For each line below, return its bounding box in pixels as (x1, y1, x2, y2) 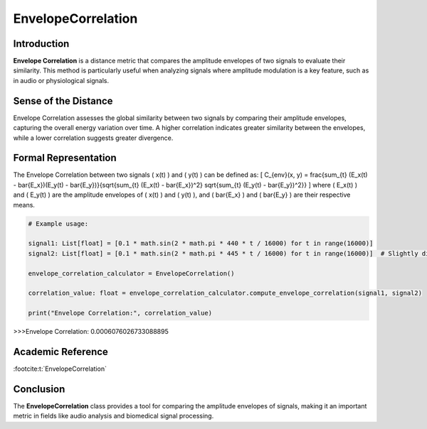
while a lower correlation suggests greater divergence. (13, 134, 174, 142)
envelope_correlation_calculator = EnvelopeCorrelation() (28, 269, 235, 277)
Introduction (13, 38, 70, 50)
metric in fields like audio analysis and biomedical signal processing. (13, 412, 214, 420)
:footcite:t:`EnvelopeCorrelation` (13, 364, 107, 373)
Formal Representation (13, 152, 117, 164)
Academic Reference (13, 345, 108, 358)
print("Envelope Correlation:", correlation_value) (28, 309, 213, 317)
